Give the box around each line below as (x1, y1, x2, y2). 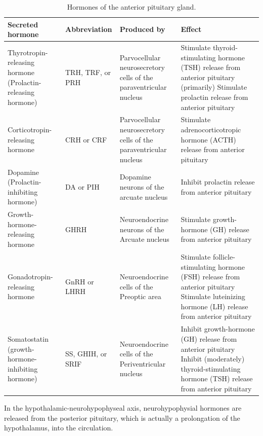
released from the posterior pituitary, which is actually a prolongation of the (4, 412, 240, 423)
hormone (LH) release (181, 301, 248, 311)
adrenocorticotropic (181, 124, 241, 135)
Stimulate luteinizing (181, 291, 245, 302)
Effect (181, 24, 202, 34)
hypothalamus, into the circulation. (4, 422, 113, 433)
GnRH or (65, 276, 94, 286)
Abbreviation (65, 24, 112, 34)
